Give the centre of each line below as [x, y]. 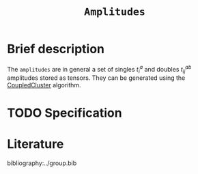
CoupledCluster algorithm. [44, 85]
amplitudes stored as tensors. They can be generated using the [96, 78]
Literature [36, 144]
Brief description [56, 49]
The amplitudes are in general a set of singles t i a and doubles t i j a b [99, 69]
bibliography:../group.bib [42, 163]
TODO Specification [65, 113]
